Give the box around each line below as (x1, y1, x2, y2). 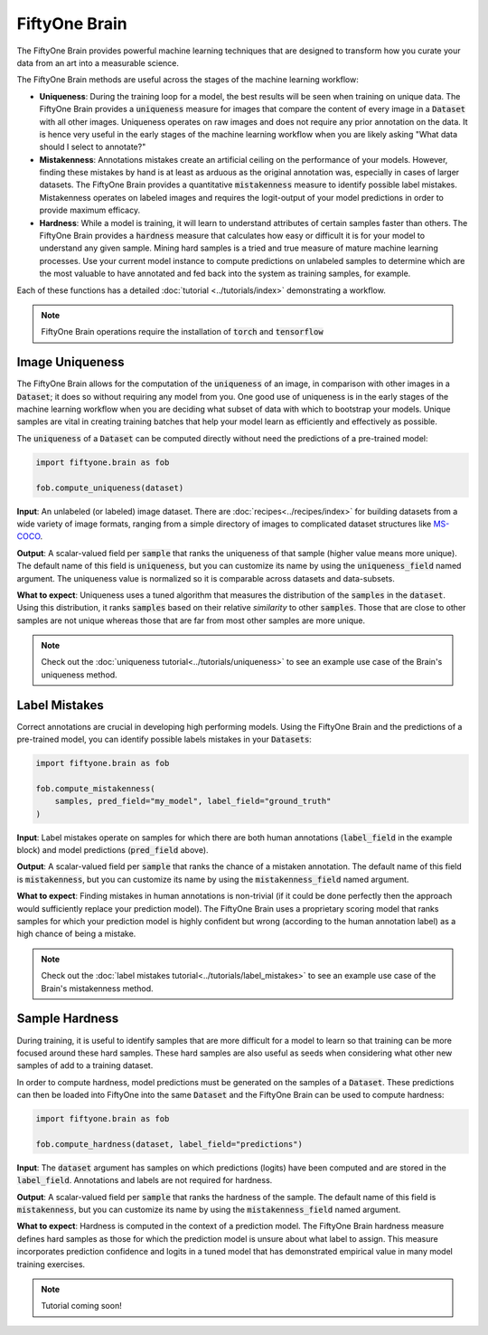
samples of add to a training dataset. (16, 1060, 154, 1071)
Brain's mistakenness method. (41, 982, 154, 994)
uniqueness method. (41, 669, 117, 680)
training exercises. (16, 1258, 86, 1270)
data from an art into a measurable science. (16, 57, 180, 68)
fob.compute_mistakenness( (35, 783, 155, 793)
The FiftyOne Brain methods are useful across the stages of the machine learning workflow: (16, 74, 359, 85)
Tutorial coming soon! (41, 1301, 122, 1311)
